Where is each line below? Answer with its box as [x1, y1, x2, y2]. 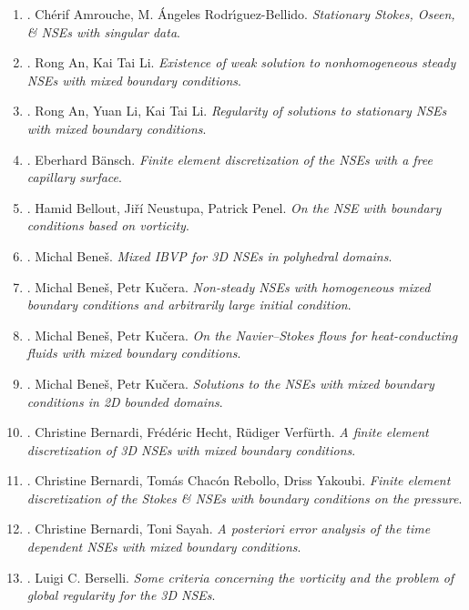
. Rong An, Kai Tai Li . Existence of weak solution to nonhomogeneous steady [26, 53, 456, 72]
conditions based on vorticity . [26, 216, 189, 235]
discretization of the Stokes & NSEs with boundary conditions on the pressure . [26, 488, 463, 507]
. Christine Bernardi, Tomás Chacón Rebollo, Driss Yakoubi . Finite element [26, 471, 451, 490]
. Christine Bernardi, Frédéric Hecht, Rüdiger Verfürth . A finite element [26, 422, 429, 442]
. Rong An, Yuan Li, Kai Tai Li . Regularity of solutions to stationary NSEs [26, 101, 447, 120]
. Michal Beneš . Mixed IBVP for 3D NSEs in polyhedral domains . [26, 246, 393, 265]
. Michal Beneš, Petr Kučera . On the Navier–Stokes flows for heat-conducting [26, 325, 458, 344]
